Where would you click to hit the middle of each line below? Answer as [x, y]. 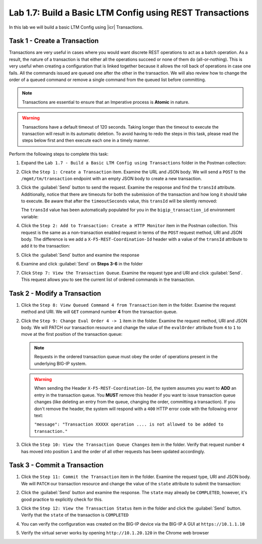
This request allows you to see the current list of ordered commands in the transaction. [108, 280]
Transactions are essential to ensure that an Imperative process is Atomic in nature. [106, 102]
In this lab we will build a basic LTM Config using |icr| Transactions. [76, 27]
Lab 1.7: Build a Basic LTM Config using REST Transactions [129, 13]
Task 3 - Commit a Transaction [56, 465]
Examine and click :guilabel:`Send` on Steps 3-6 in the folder [82, 264]
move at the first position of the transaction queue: [72, 334]
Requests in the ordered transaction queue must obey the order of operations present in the [126, 357]
